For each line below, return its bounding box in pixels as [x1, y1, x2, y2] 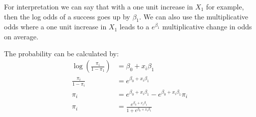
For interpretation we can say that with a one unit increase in [4, 1, 193, 11]
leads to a [119, 21, 149, 32]
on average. [4, 31, 38, 41]
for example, [206, 1, 244, 11]
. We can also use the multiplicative [139, 11, 249, 21]
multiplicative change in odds [162, 21, 252, 32]
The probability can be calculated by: [4, 48, 119, 58]
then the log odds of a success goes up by [4, 11, 130, 21]
